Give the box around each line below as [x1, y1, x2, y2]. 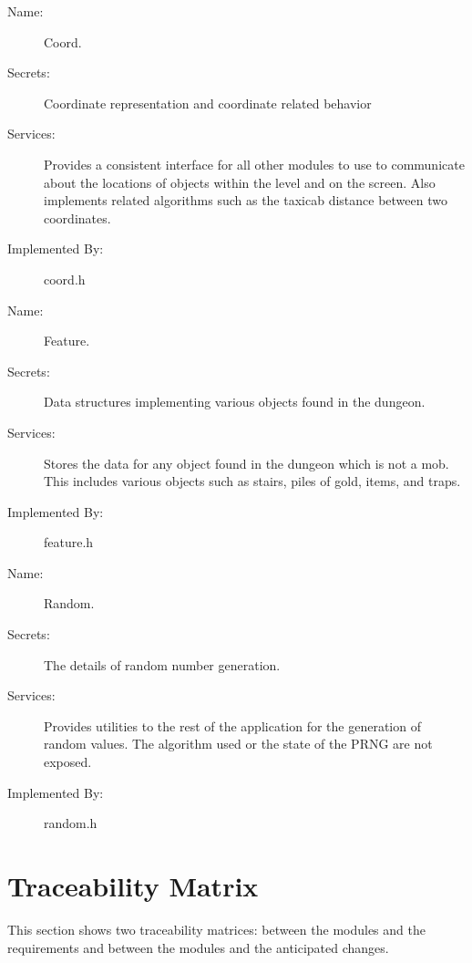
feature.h [44, 533, 94, 552]
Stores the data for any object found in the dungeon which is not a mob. [44, 453, 449, 472]
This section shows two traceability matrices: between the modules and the [7, 919, 426, 938]
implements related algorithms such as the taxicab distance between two [44, 191, 447, 210]
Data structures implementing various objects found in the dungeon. [44, 392, 426, 411]
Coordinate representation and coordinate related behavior [44, 93, 372, 112]
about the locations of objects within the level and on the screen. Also [44, 172, 436, 192]
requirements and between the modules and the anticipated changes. [7, 937, 389, 957]
